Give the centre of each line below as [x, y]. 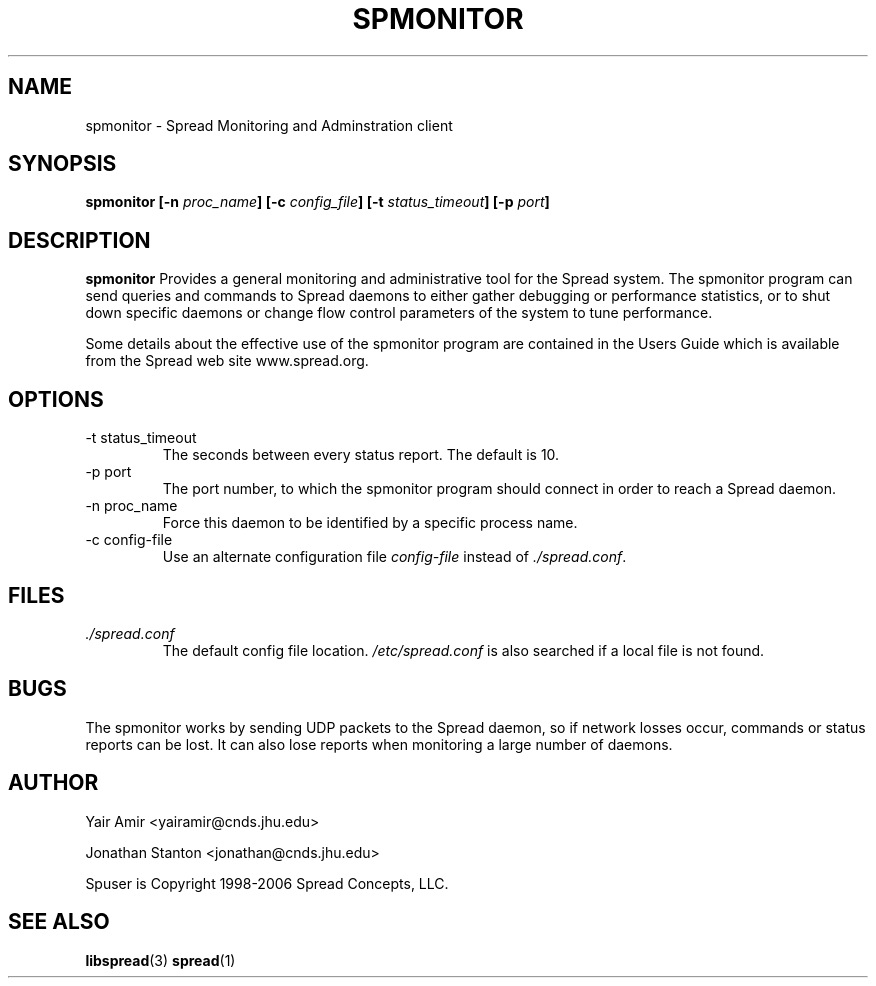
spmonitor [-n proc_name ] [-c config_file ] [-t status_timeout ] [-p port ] [317, 202]
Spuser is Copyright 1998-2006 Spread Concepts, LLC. [267, 883]
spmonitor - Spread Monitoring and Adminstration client [269, 125]
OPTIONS [56, 399]
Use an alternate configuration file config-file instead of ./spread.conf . [394, 557]
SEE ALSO [59, 922]
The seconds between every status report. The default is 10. [361, 455]
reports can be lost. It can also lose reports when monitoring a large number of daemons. [379, 744]
